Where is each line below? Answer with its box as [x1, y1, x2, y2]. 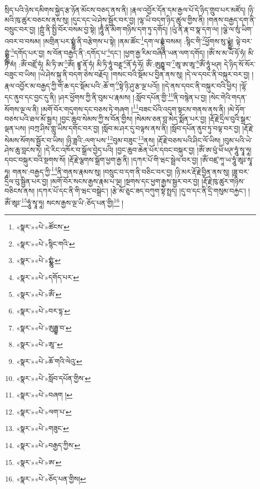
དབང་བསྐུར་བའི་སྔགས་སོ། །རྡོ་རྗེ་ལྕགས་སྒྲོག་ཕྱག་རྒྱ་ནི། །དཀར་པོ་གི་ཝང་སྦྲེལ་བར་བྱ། [4, 154, 198, 164]
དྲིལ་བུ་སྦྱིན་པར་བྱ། [4, 175, 48, 186]
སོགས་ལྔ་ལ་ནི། [4, 103, 39, 114]
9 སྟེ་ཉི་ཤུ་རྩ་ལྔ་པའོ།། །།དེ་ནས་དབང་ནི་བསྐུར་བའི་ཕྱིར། [116, 79, 238, 90]
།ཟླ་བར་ [232, 166, 250, 176]
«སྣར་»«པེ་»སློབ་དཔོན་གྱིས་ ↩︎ [16, 372, 91, 383]
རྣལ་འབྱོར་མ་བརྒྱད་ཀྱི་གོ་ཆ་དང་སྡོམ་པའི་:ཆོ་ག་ [4, 80, 116, 90]
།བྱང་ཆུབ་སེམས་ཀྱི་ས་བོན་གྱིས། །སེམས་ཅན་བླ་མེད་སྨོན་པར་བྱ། [59, 113, 207, 123]
